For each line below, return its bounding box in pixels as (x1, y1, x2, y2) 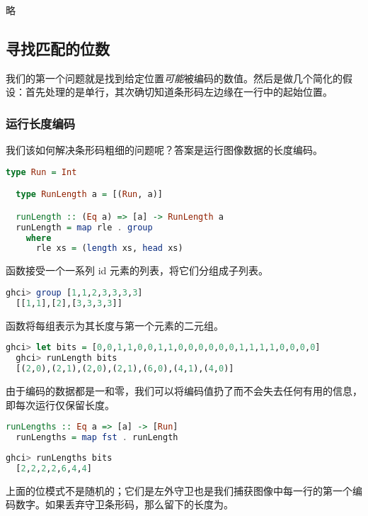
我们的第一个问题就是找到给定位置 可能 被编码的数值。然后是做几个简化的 (6, 70, 343, 85)
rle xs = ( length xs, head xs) (35, 243, 183, 254)
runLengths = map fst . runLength (16, 432, 178, 442)
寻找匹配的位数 (6, 37, 110, 59)
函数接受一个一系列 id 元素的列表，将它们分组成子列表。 (6, 263, 268, 278)
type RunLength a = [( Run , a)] (16, 189, 163, 200)
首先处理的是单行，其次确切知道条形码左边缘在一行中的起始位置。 (25, 84, 333, 99)
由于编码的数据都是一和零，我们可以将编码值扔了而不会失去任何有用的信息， (6, 383, 362, 398)
